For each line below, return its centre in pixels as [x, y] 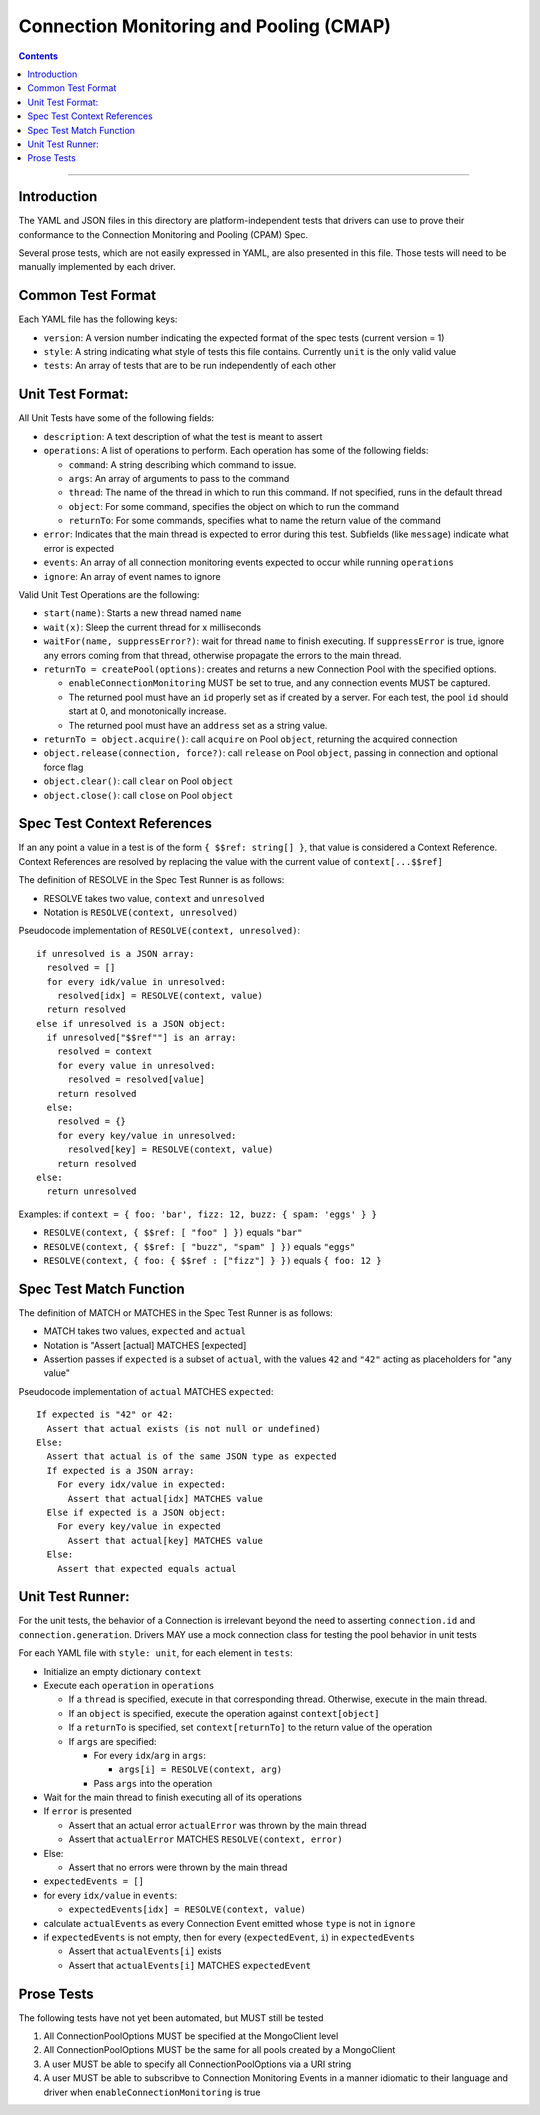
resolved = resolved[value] [136, 1079]
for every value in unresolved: [136, 1065]
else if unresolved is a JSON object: [131, 1023]
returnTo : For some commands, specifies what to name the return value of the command [255, 521]
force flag [63, 767]
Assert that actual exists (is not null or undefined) [184, 1428]
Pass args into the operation [153, 1783]
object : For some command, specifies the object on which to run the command [234, 506]
